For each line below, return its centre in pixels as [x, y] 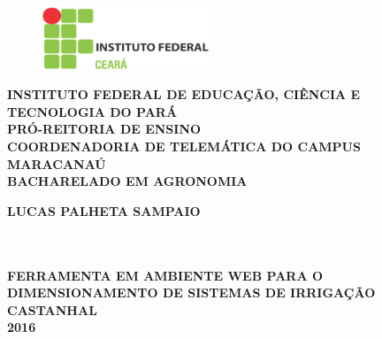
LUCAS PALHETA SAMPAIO [104, 210]
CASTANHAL [52, 309]
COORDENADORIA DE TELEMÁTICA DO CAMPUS [184, 146]
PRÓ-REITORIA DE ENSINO [104, 129]
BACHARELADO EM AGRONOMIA [127, 181]
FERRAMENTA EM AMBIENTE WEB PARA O [165, 275]
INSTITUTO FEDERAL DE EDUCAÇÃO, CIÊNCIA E [184, 94]
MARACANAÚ [57, 163]
